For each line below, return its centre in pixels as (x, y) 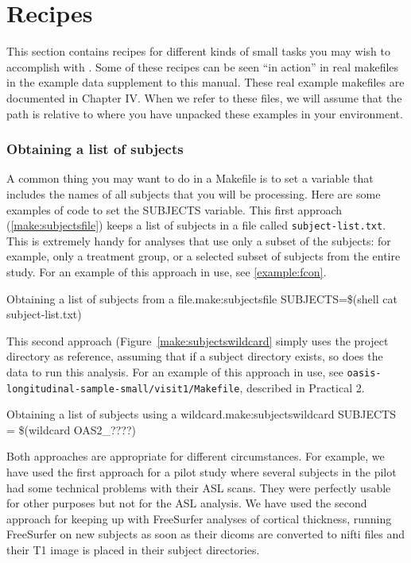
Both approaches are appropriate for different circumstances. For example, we (196, 456)
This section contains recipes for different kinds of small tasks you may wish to (198, 51)
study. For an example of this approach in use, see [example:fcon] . (167, 271)
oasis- (364, 373)
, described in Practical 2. (302, 387)
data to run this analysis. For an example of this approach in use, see (175, 371)
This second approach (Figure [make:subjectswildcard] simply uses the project (198, 340)
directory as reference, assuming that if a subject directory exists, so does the (195, 356)
